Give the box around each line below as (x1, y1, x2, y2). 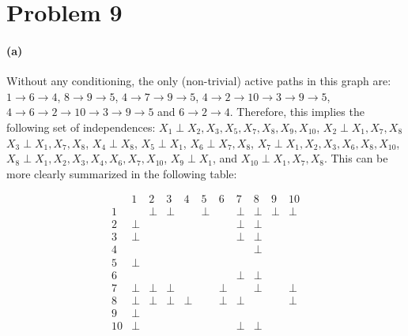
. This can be (323, 150, 388, 166)
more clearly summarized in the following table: (6, 165, 237, 181)
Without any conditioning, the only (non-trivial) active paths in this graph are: (6, 73, 391, 89)
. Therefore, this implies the (229, 103, 365, 120)
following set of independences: (6, 118, 156, 135)
